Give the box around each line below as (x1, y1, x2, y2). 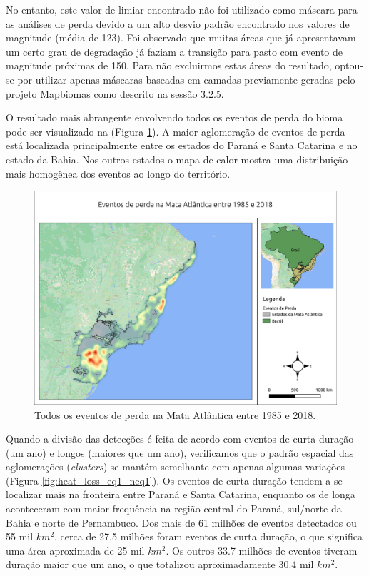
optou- (335, 58, 363, 73)
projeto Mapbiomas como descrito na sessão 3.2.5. (6, 86, 224, 101)
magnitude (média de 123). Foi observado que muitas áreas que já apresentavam (6, 30, 356, 45)
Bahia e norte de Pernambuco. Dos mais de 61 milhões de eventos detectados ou (6, 515, 357, 530)
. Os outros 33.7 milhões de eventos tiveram (166, 542, 358, 557)
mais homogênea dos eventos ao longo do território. (6, 166, 231, 181)
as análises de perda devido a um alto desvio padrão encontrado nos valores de (6, 16, 350, 31)
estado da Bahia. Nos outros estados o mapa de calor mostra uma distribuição (6, 151, 348, 166)
